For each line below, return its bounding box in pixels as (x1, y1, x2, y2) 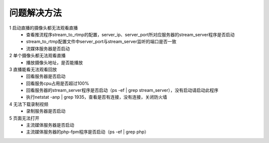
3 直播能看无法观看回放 (9, 66, 57, 72)
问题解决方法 (9, 7, 62, 18)
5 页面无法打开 (9, 115, 40, 121)
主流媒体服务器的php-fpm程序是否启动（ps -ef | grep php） (26, 129, 149, 135)
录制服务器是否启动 (26, 108, 66, 114)
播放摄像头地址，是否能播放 (26, 60, 83, 66)
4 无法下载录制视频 (9, 101, 48, 107)
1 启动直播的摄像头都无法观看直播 (9, 25, 78, 31)
